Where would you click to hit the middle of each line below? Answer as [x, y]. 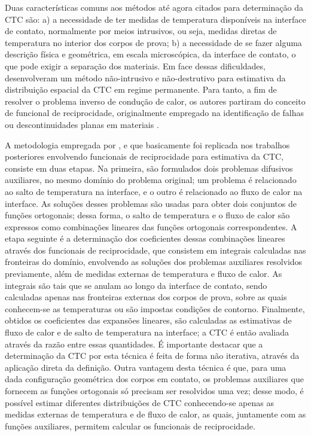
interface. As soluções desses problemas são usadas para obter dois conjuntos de [151, 203]
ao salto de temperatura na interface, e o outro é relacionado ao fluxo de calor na [154, 191]
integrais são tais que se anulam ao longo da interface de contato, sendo [136, 285]
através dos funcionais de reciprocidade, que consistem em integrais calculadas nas [155, 250]
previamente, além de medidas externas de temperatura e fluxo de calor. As [144, 274]
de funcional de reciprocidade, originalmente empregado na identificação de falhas [154, 113]
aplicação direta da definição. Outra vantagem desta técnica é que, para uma [146, 367]
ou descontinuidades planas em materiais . [82, 124]
